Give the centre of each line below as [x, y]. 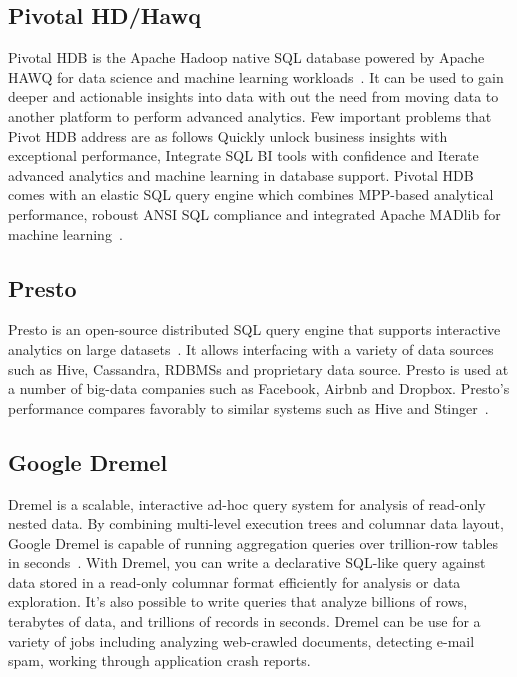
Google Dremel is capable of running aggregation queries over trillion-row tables [253, 542]
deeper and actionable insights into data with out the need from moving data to [253, 96]
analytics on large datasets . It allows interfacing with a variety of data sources [251, 348]
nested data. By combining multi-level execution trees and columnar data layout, [256, 523]
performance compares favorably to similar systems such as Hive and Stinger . [248, 407]
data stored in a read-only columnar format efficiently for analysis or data [234, 581]
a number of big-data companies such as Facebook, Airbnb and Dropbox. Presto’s [259, 388]
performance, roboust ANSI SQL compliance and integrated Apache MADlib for [254, 213]
